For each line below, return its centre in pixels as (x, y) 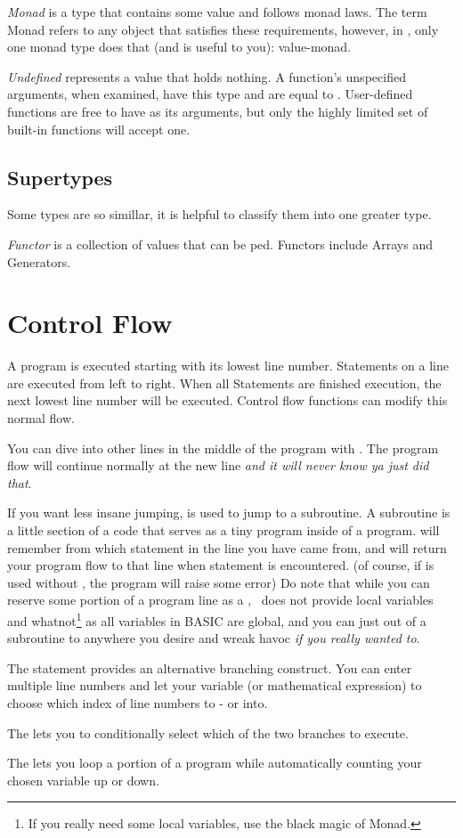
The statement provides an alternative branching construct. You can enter (210, 667)
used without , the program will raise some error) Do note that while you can (219, 582)
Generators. (39, 261)
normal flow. (41, 418)
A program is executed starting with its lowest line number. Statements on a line (228, 366)
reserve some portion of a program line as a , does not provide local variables (220, 600)
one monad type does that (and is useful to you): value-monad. (179, 47)
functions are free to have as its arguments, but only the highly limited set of (218, 111)
